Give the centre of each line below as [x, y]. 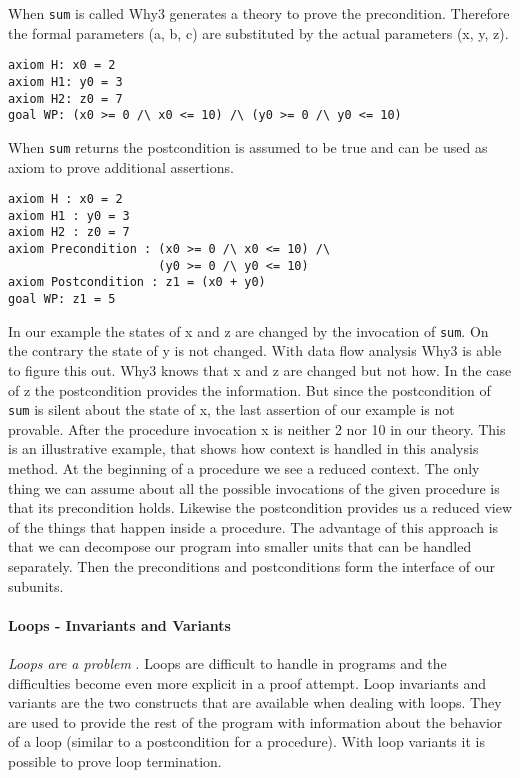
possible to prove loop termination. [115, 760]
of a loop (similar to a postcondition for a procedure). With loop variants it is [246, 741]
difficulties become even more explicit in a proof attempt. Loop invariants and [247, 682]
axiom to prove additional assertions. [121, 166]
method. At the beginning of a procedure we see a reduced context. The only [244, 468]
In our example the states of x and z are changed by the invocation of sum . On [248, 330]
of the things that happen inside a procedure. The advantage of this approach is [253, 526]
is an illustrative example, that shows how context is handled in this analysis [243, 448]
